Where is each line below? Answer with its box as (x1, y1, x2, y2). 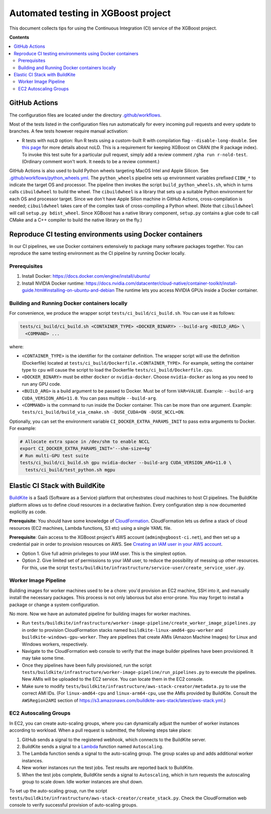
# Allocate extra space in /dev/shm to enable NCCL (20, 439, 150, 444)
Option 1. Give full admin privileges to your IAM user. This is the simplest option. (22, 550, 187, 556)
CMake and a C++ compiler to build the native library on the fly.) (9, 217, 143, 223)
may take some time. (22, 655, 65, 661)
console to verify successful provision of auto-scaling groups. (9, 802, 138, 808)
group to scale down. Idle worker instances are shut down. (22, 778, 143, 784)
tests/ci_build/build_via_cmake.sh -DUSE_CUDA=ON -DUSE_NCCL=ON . (22, 409, 185, 415)
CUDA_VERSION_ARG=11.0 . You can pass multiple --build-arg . (22, 395, 158, 401)
